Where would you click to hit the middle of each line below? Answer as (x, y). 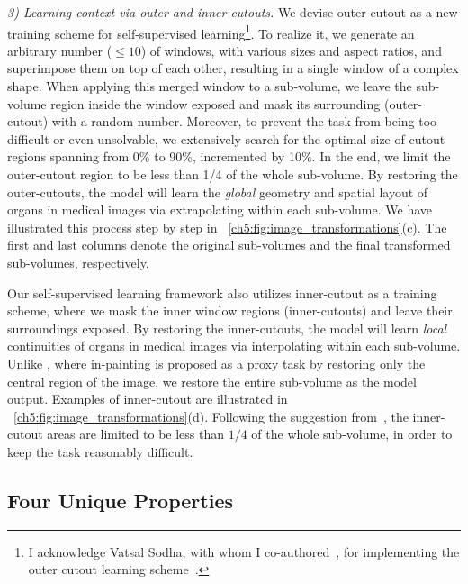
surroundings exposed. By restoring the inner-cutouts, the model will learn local (227, 328)
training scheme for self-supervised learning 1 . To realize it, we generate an (211, 32)
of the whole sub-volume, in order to (352, 434)
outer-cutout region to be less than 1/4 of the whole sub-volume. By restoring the (233, 174)
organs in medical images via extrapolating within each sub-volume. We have (220, 210)
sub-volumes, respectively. (78, 262)
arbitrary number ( (60, 50)
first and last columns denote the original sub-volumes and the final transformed (229, 245)
